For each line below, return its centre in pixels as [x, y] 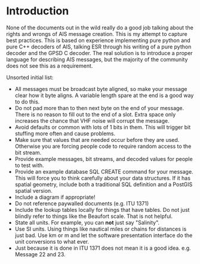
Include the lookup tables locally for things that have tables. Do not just [102, 210]
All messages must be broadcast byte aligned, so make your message [101, 89]
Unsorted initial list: [30, 77]
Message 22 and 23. [40, 254]
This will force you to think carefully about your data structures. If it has [103, 178]
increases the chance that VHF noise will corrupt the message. [92, 120]
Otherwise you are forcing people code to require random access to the [103, 146]
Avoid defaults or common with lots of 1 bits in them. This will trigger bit [103, 127]
